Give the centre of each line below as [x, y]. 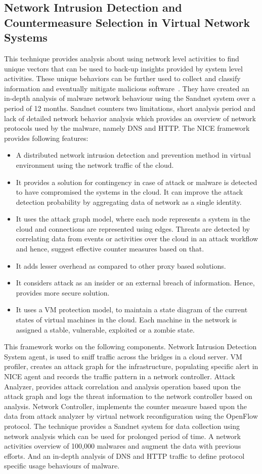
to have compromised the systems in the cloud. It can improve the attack [129, 192]
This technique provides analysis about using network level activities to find [122, 58]
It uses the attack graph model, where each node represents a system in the [133, 219]
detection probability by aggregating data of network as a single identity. [129, 202]
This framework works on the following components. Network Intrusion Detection [130, 347]
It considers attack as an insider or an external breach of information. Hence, [135, 283]
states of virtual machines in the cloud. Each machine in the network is [126, 320]
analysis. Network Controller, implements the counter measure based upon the [126, 406]
